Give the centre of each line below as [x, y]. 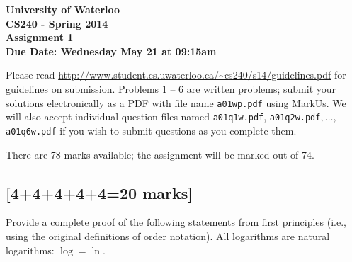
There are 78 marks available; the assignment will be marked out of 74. [160, 154]
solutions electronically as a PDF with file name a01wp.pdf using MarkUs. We [176, 102]
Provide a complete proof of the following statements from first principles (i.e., [176, 222]
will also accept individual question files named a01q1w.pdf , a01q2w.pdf [163, 116]
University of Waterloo [63, 9]
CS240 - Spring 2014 [57, 23]
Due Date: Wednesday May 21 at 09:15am [111, 51]
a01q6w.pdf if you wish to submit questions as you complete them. [151, 130]
